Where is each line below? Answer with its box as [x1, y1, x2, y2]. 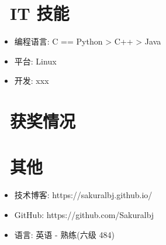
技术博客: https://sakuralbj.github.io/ [14, 189, 153, 201]
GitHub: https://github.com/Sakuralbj [14, 209, 154, 220]
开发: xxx [14, 74, 49, 87]
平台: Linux [14, 55, 57, 67]
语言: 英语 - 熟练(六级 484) [14, 228, 115, 240]
